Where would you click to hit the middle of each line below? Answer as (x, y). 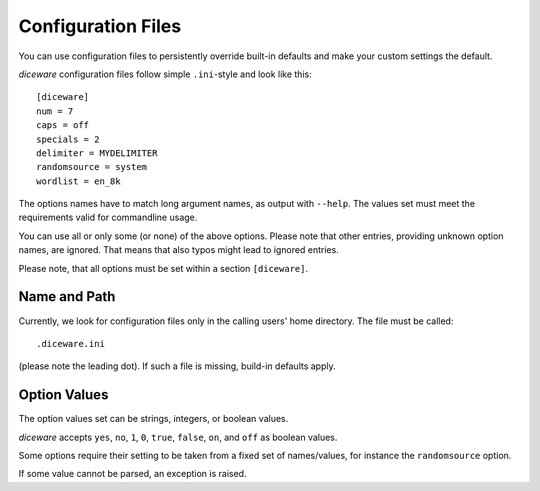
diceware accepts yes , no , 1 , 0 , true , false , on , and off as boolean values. (178, 437)
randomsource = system (92, 167)
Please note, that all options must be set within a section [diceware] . (163, 268)
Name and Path (67, 296)
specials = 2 (68, 139)
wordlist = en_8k (78, 181)
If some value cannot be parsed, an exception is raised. (132, 474)
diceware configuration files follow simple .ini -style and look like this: (165, 74)
